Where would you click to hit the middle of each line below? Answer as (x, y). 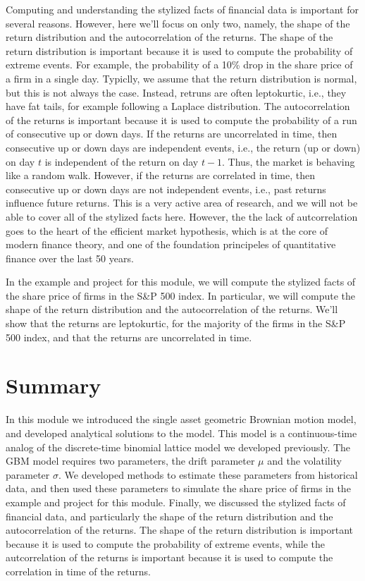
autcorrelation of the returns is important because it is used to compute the (169, 557)
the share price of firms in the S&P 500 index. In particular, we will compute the (180, 295)
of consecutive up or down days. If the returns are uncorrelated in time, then (172, 134)
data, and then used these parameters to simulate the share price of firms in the (178, 488)
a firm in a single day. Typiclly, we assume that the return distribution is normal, (181, 78)
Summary (54, 385)
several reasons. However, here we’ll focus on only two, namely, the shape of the (178, 23)
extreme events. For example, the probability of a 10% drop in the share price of (179, 65)
